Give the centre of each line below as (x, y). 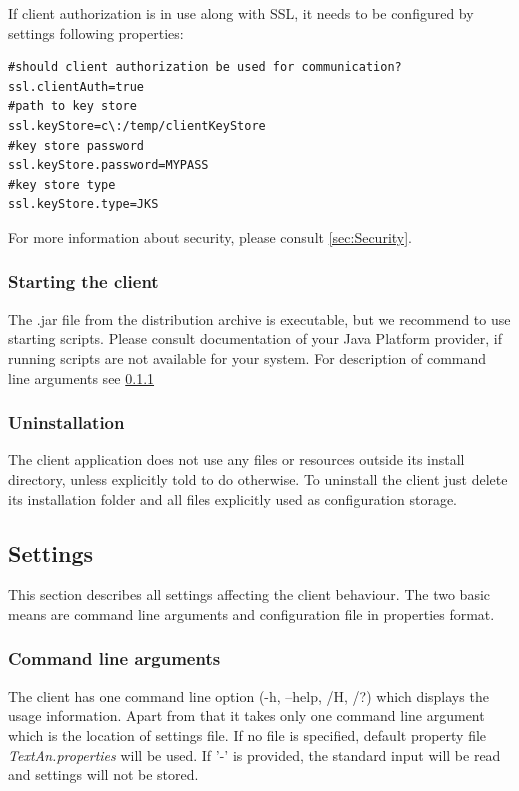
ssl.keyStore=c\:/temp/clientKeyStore (137, 125)
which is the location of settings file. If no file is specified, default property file (247, 734)
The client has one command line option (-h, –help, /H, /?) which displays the (248, 695)
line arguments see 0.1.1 (81, 377)
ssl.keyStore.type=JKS (83, 204)
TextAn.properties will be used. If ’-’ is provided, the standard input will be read (254, 754)
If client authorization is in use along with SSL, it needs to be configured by (241, 13)
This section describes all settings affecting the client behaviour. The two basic (249, 594)
